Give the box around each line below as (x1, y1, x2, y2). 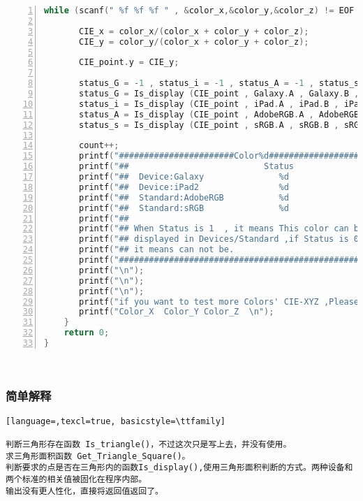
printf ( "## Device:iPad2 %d (79, 182, 289, 192)
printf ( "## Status (79, 161, 294, 172)
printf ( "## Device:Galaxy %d (79, 172, 289, 182)
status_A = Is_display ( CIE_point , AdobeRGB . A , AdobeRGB (79, 109, 360, 119)
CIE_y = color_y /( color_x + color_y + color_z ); (79, 36, 309, 47)
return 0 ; (64, 328, 110, 338)
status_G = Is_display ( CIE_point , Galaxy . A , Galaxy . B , (79, 89, 360, 99)
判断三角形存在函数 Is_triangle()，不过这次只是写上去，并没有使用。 (6, 440, 292, 449)
